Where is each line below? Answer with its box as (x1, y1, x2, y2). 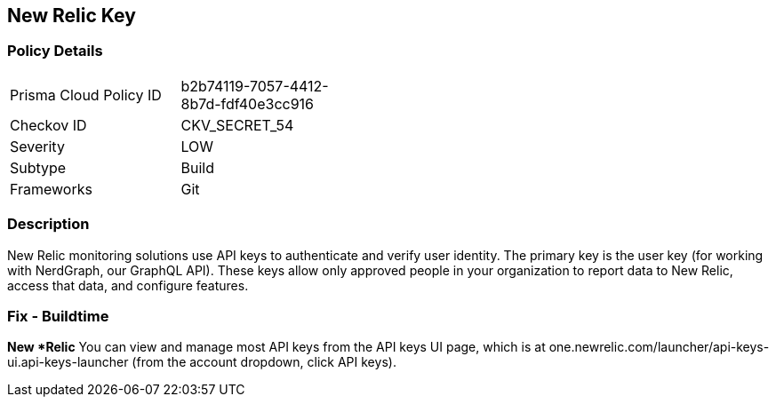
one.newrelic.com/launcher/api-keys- (548, 339, 770, 355)
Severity (10, 137, 65, 155)
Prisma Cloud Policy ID (10, 85, 162, 104)
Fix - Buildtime (7, 306, 109, 325)
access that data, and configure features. (7, 277, 249, 293)
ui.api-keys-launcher (7, 354, 129, 370)
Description (7, 215, 90, 234)
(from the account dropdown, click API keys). (132, 354, 396, 370)
